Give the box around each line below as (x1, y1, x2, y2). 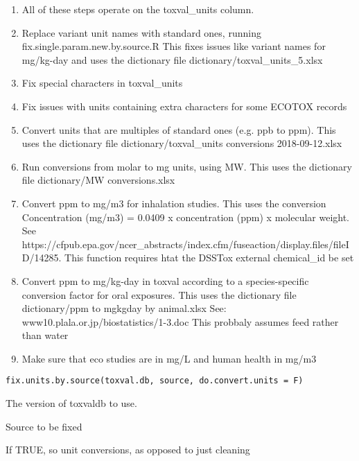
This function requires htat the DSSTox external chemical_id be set (64, 250, 354, 265)
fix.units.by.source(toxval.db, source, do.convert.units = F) (6, 376, 304, 386)
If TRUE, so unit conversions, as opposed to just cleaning (6, 442, 250, 457)
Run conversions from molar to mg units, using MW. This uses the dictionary (21, 159, 352, 173)
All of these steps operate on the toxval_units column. (21, 2, 254, 16)
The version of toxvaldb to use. (6, 396, 137, 410)
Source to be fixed (6, 419, 82, 433)
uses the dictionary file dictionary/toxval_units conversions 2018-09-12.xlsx (21, 136, 342, 150)
